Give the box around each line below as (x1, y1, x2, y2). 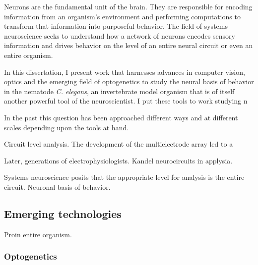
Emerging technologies (4, 206, 122, 221)
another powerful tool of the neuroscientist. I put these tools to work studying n (4, 96, 248, 106)
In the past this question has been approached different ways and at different (4, 112, 238, 122)
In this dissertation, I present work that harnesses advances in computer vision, (4, 66, 245, 77)
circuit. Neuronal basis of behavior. (4, 181, 111, 192)
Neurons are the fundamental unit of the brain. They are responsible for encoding (4, 1, 253, 11)
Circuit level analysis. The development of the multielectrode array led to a (4, 139, 233, 149)
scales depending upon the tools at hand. (4, 122, 129, 132)
